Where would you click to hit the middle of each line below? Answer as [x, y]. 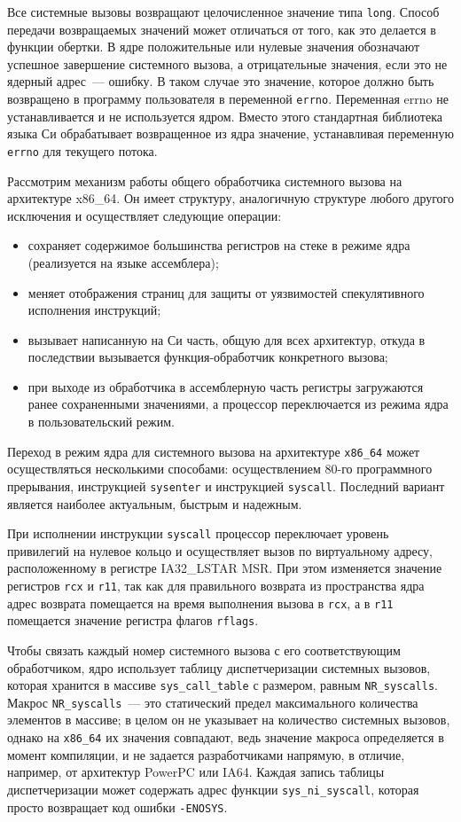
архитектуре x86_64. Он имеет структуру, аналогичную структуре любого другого [230, 198]
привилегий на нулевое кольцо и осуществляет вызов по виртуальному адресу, [220, 550]
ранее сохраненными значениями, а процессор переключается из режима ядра [238, 404]
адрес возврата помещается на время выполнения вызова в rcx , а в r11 [200, 603]
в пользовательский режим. [101, 422]
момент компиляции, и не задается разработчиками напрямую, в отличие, [206, 754]
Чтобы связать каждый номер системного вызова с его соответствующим [204, 650]
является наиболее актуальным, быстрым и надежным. [155, 503]
